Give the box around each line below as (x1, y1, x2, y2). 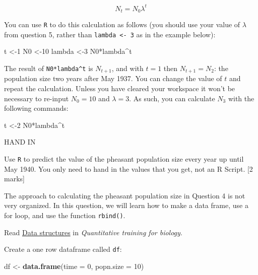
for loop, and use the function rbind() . (4, 210, 125, 220)
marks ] (4, 173, 25, 184)
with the (228, 93, 254, 103)
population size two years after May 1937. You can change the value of (4, 73, 222, 84)
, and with (111, 62, 144, 73)
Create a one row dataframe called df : (4, 244, 122, 254)
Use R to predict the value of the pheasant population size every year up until (4, 153, 244, 164)
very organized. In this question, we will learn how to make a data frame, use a (4, 200, 248, 211)
